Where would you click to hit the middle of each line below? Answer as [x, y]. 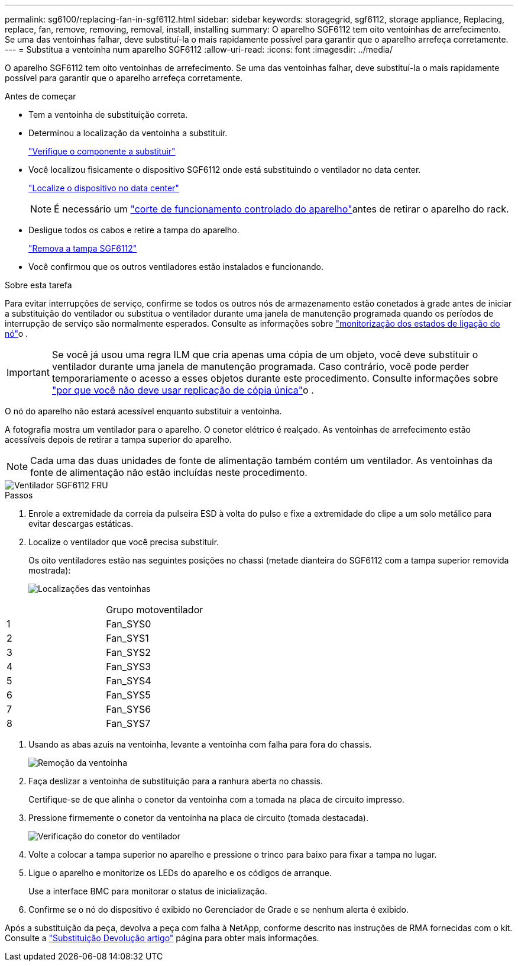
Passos [19, 495]
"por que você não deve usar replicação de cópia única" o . [183, 390]
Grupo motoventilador [155, 610]
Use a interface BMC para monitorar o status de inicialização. [148, 891]
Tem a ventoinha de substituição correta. [108, 115]
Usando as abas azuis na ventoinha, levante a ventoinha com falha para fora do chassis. [200, 744]
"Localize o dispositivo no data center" [104, 188]
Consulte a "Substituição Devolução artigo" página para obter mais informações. [162, 938]
